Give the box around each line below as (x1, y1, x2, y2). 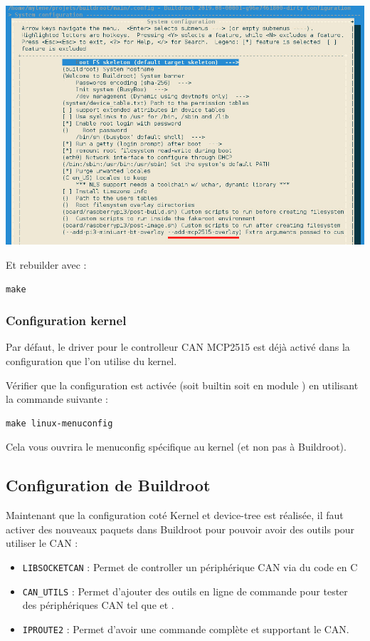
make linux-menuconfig (6, 418, 113, 429)
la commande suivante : (6, 391, 108, 406)
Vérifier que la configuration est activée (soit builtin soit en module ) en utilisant (6, 377, 359, 392)
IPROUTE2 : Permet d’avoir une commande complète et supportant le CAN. (22, 621, 349, 636)
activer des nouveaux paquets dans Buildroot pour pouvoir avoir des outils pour (6, 521, 355, 536)
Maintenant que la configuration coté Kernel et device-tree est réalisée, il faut (6, 508, 344, 523)
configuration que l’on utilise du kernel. (6, 354, 177, 369)
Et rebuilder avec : (6, 257, 87, 272)
